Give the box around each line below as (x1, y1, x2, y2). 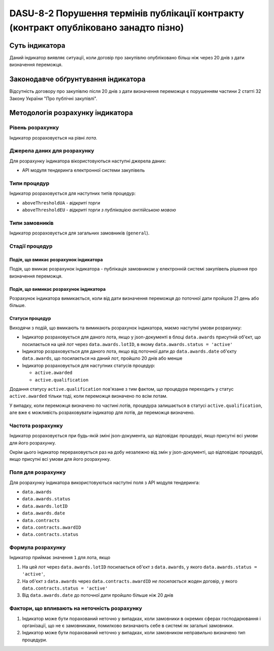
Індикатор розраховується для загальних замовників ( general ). (9, 230, 150, 236)
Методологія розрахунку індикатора (9, 109, 133, 117)
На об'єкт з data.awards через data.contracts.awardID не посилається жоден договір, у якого (22, 578, 238, 584)
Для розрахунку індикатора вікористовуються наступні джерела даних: (9, 158, 166, 164)
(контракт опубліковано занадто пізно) (9, 22, 184, 33)
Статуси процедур (9, 315, 51, 322)
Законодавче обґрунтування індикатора (9, 75, 146, 84)
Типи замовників (9, 219, 54, 226)
